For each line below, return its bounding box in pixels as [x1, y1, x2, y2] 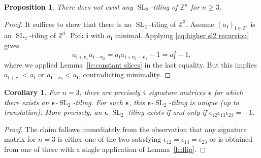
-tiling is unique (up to [169, 97, 239, 107]
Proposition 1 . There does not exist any [4, 2, 133, 12]
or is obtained [209, 134, 252, 144]
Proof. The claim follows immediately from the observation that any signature [4, 123, 247, 134]
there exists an [4, 97, 49, 107]
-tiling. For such [73, 97, 123, 107]
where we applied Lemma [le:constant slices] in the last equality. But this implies [4, 59, 257, 70]
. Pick [66, 30, 84, 41]
